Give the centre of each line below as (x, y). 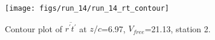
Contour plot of (34, 28)
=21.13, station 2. (178, 28)
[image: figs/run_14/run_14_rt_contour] (87, 8)
